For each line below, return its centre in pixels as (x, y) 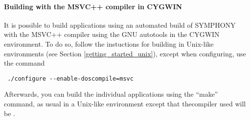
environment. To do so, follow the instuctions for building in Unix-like (109, 43)
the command (24, 63)
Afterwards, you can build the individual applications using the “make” (111, 94)
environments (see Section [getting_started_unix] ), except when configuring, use (125, 53)
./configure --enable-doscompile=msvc (70, 78)
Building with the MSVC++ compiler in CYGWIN (93, 6)
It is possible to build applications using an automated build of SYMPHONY (120, 25)
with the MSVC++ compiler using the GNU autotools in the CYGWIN (112, 34)
